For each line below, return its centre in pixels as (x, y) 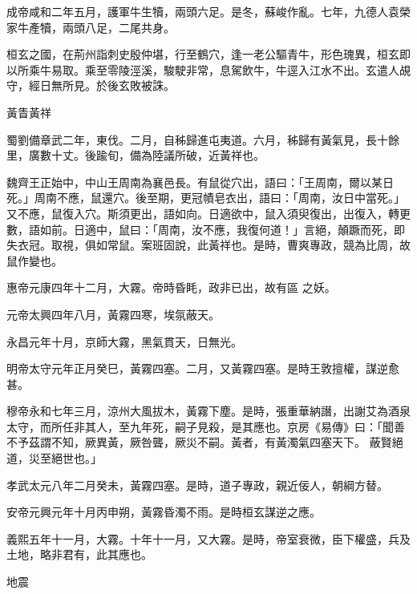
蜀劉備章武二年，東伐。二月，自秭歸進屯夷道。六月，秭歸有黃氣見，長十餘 (203, 139)
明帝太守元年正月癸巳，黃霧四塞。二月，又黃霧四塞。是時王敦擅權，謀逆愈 (203, 368)
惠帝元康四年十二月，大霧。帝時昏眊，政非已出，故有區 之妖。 (171, 287)
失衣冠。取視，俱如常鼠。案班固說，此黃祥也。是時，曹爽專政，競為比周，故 (208, 245)
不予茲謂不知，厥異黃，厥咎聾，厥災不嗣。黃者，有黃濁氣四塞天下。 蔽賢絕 (205, 442)
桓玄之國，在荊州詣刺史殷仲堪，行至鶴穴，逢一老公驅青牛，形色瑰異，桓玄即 (208, 54)
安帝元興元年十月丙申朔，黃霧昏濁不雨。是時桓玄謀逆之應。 (164, 512)
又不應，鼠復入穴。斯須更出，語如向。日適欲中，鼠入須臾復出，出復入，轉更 (208, 213)
